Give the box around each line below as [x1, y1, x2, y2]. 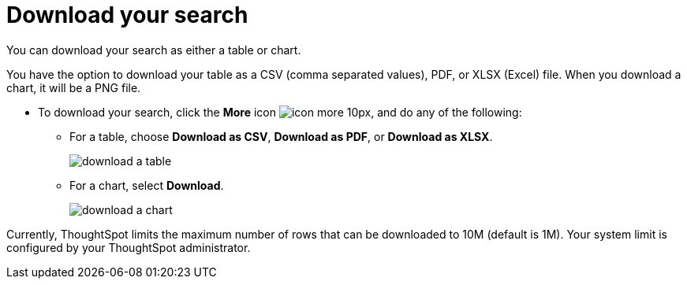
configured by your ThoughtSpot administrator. [6, 240, 251, 254]
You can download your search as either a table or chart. [6, 43, 301, 57]
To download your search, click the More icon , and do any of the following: [38, 105, 522, 119]
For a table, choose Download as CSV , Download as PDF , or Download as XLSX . [69, 129, 493, 143]
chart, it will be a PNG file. [6, 80, 141, 94]
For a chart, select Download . [69, 178, 224, 192]
